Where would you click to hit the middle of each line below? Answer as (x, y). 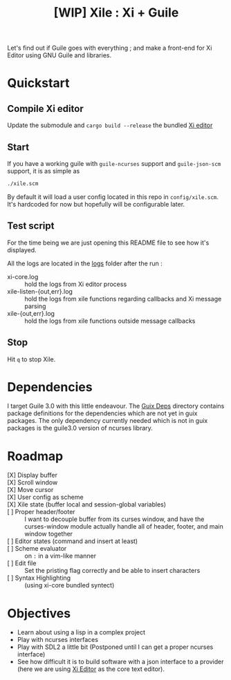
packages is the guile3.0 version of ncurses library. (80, 428)
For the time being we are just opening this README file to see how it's (108, 243)
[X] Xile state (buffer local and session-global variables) (87, 504)
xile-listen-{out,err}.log (40, 291)
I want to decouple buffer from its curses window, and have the (114, 519)
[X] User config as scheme (46, 497)
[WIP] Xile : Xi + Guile (116, 13)
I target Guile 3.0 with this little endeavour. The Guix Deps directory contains (116, 406)
